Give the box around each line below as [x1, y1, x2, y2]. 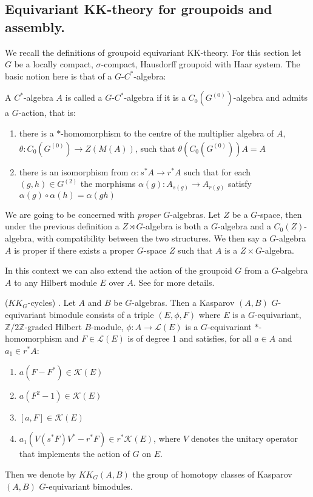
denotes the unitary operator [190, 432, 298, 445]
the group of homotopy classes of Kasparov [132, 468, 292, 481]
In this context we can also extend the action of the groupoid [5, 264, 232, 277]
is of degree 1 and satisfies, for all [127, 332, 252, 345]
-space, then [257, 208, 302, 220]
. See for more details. [133, 276, 215, 288]
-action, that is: [18, 106, 76, 119]
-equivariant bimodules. [45, 479, 133, 492]
